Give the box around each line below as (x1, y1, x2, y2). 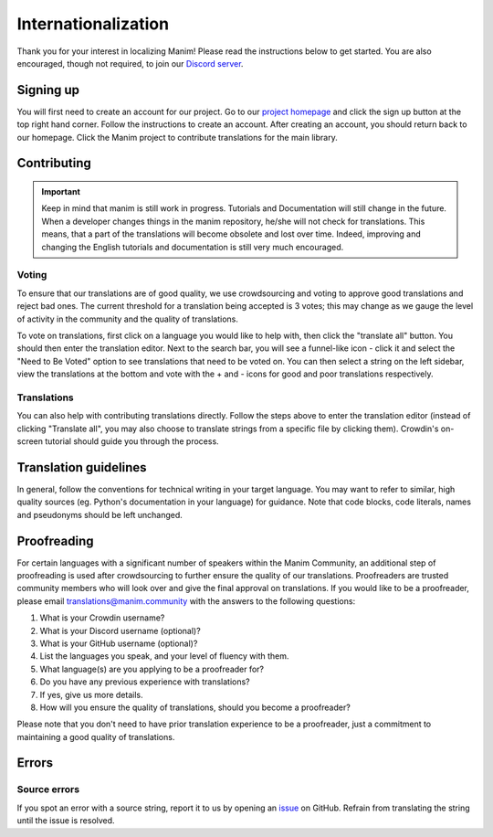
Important (41, 186, 81, 197)
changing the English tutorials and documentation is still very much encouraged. (41, 241, 344, 252)
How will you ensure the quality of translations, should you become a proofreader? (39, 702, 351, 713)
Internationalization (16, 14, 169, 34)
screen (16, 436, 44, 447)
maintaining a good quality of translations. (16, 731, 175, 742)
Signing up (16, 82, 80, 98)
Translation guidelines (16, 460, 147, 475)
